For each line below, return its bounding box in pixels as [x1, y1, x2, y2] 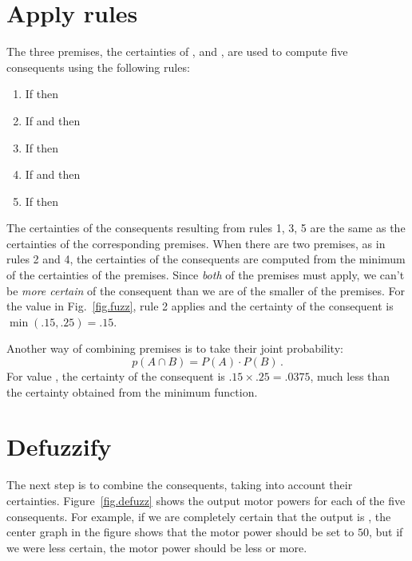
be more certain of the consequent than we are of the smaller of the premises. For [6, 282, 406, 298]
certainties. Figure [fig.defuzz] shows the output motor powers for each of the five [6, 492, 406, 508]
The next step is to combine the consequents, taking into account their [6, 476, 353, 493]
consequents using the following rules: [6, 58, 190, 75]
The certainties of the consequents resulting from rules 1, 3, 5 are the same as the [6, 219, 406, 236]
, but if [368, 523, 403, 540]
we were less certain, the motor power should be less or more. [6, 539, 307, 555]
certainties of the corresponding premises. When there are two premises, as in [6, 235, 386, 251]
